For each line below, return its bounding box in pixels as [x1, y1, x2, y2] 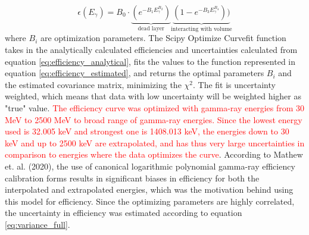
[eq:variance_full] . [5, 218, 70, 230]
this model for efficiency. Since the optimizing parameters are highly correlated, [5, 195, 295, 207]
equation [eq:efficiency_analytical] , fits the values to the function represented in [5, 55, 296, 67]
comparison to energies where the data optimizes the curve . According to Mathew [5, 148, 303, 161]
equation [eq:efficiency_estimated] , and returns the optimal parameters [5, 67, 264, 79]
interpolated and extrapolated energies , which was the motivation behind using [5, 183, 294, 196]
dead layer [138, 25, 164, 32]
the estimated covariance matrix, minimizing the [5, 78, 182, 90]
